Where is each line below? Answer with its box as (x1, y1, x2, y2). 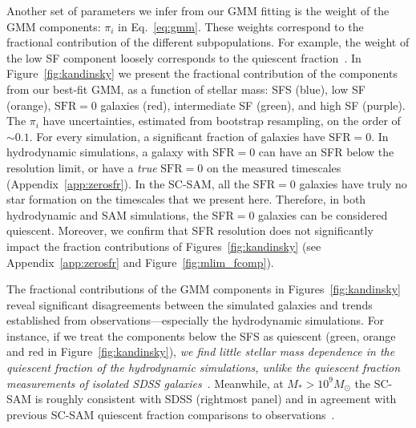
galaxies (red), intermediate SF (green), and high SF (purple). (100, 96, 406, 113)
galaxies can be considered (258, 206, 388, 223)
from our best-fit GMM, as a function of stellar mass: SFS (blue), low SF (6, 80, 366, 97)
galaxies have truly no (299, 175, 407, 192)
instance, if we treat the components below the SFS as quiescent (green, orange (6, 327, 396, 344)
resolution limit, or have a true (6, 159, 157, 176)
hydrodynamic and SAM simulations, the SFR (6, 206, 234, 223)
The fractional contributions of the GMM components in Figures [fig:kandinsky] (6, 281, 401, 297)
